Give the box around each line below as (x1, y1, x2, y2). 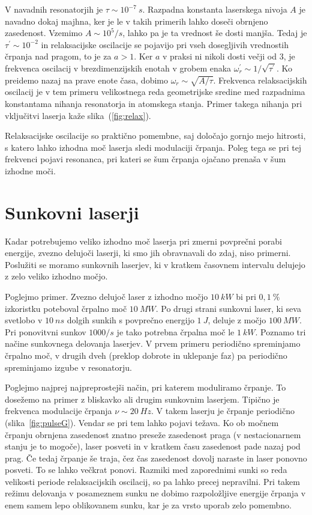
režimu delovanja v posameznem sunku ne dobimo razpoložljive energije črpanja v (5, 487, 306, 499)
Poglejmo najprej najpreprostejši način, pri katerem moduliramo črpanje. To (5, 381, 286, 394)
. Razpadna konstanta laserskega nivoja (142, 3, 287, 15)
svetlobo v (5, 314, 43, 326)
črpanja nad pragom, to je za (5, 50, 112, 62)
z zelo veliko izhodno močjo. (5, 270, 108, 282)
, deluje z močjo (208, 314, 266, 326)
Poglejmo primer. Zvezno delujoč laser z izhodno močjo (5, 290, 208, 302)
